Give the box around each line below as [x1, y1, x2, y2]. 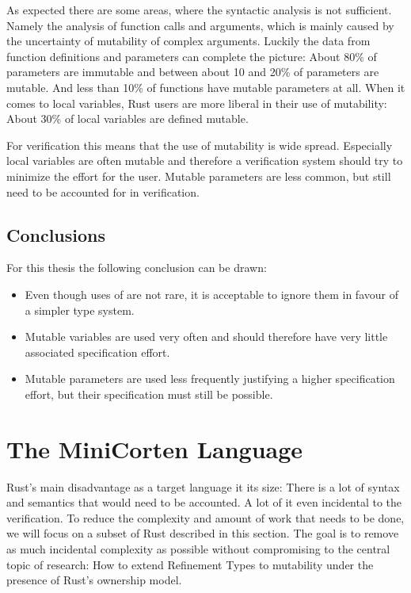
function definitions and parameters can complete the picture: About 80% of [6, 48, 377, 64]
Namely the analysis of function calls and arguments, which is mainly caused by [6, 17, 394, 33]
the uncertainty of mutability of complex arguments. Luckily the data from [6, 33, 371, 49]
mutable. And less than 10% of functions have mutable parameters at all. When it [6, 78, 405, 95]
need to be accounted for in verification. [6, 183, 200, 200]
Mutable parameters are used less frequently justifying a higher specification [25, 370, 395, 387]
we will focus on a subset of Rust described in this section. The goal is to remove [6, 525, 399, 541]
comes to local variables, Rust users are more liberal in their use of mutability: [6, 94, 387, 111]
